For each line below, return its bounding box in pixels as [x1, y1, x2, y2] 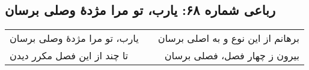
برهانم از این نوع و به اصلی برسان [158, 31, 299, 45]
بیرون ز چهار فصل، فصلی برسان [164, 48, 299, 63]
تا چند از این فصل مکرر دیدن [10, 48, 128, 63]
